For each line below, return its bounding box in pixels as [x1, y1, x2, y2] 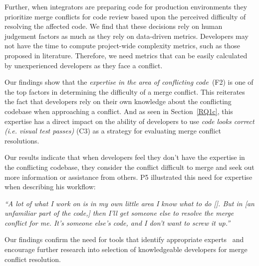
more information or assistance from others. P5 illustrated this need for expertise [4, 171, 253, 182]
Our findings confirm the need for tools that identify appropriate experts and [4, 234, 244, 245]
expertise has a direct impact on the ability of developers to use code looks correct [4, 116, 255, 126]
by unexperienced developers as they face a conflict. [4, 60, 163, 70]
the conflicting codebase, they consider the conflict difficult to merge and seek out [4, 161, 255, 172]
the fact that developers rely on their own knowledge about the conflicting [4, 96, 232, 107]
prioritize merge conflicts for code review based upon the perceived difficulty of [4, 11, 246, 21]
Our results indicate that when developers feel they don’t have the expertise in [4, 152, 245, 162]
